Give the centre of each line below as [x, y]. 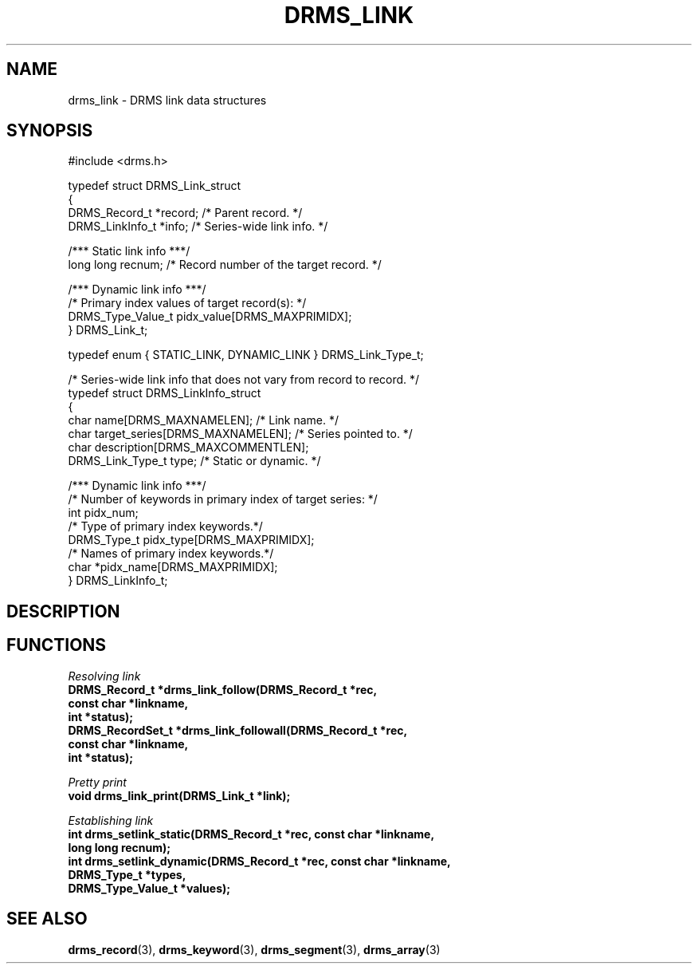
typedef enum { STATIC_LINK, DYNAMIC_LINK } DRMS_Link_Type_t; [246, 355]
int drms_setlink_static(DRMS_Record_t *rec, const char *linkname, [251, 834]
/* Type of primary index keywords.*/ [165, 526]
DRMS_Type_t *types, [127, 874]
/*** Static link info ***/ [129, 251]
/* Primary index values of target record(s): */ [187, 303]
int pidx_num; [103, 513]
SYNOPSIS [50, 131]
